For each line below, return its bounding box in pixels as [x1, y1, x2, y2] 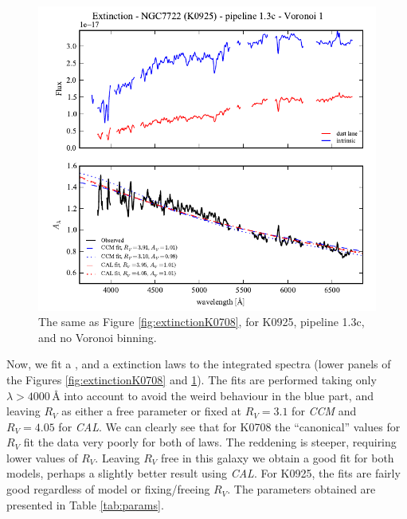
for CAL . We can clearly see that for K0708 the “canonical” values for [58, 418, 401, 434]
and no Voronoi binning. [38, 328, 157, 345]
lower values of [6, 449, 78, 466]
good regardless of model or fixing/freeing [6, 481, 210, 497]
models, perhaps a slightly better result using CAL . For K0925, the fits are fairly [6, 465, 401, 482]
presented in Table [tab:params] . [6, 496, 164, 513]
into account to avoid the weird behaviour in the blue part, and [64, 387, 374, 403]
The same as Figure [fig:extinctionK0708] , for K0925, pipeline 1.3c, [38, 313, 365, 330]
